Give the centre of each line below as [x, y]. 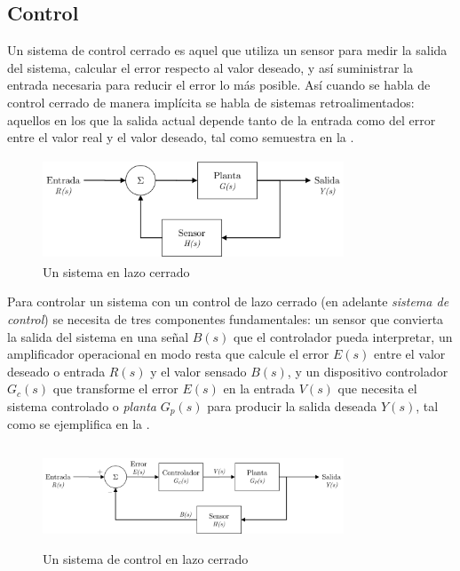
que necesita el [377, 389]
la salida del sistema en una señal [98, 336]
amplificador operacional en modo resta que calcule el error [168, 354]
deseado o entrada [56, 371]
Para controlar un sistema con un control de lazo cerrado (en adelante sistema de [228, 301]
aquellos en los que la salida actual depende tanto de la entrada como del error [222, 119]
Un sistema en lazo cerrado [116, 271]
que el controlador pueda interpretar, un [343, 336]
